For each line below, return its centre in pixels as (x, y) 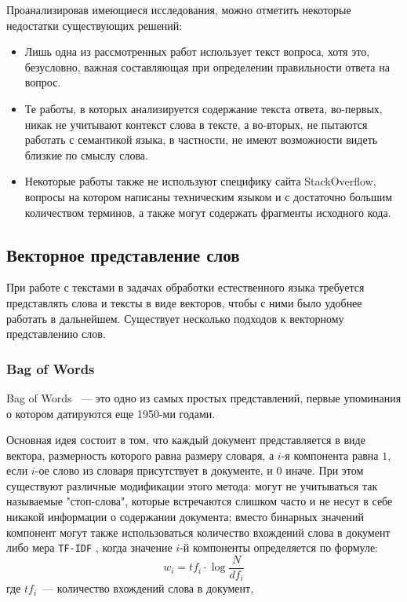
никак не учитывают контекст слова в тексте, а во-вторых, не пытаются (196, 124)
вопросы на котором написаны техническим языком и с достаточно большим (209, 196)
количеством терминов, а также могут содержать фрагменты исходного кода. (208, 212)
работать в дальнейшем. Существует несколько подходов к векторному (175, 318)
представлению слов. (56, 334)
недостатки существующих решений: (94, 25)
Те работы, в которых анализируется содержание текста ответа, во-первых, (203, 108)
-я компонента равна (330, 455)
